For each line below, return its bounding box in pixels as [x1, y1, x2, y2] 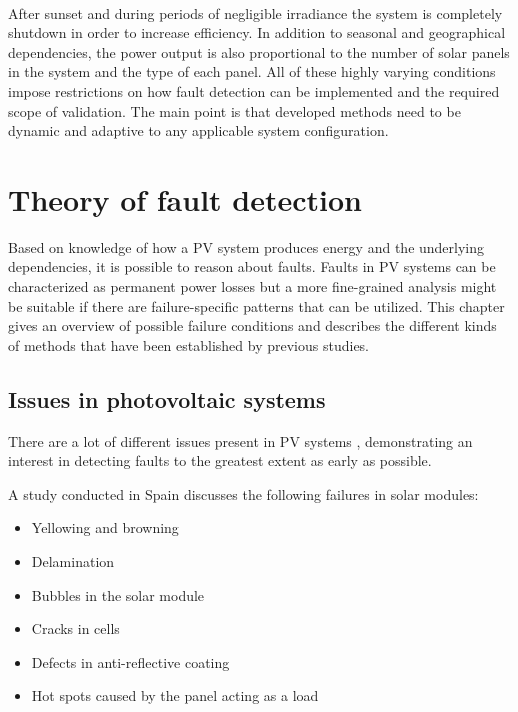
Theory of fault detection [8, 178, 363, 219]
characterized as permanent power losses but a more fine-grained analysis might [8, 276, 497, 297]
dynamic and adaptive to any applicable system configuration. [8, 120, 389, 141]
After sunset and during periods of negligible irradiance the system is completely [8, 2, 503, 23]
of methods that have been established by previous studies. [8, 334, 370, 355]
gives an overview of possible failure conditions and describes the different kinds [8, 315, 497, 336]
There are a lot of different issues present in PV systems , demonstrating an [8, 430, 473, 451]
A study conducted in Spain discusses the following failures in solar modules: [8, 483, 479, 504]
